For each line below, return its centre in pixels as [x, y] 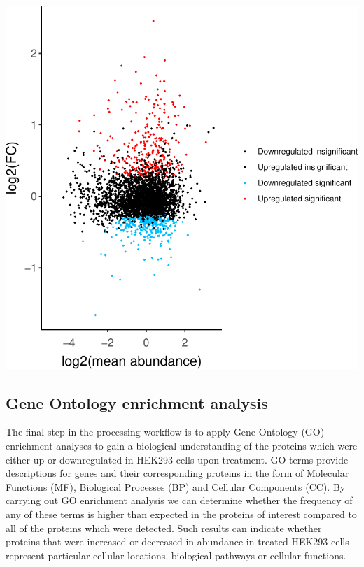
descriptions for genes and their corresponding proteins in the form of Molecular [177, 473]
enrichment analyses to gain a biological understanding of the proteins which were [182, 445]
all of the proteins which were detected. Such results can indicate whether [164, 527]
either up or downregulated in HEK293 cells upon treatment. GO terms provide [177, 459]
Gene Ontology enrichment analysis [137, 402]
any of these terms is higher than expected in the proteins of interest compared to [181, 514]
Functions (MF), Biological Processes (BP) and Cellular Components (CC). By [176, 486]
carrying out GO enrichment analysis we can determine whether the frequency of [179, 500]
